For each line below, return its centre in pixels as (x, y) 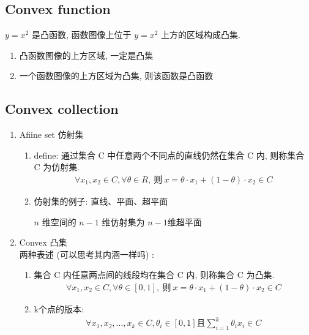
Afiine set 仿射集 (51, 134)
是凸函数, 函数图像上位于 (81, 35)
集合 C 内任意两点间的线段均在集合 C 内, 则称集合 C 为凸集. (154, 275)
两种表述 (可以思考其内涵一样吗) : (87, 254)
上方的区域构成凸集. (201, 35)
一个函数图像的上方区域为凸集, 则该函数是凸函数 (116, 76)
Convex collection (62, 109)
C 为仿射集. (57, 167)
